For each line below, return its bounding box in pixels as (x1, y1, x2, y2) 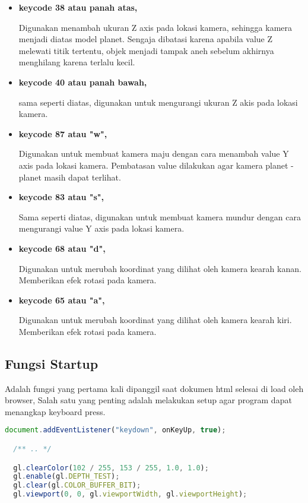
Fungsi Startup (5, 354, 99, 372)
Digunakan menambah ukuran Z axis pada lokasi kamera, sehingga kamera (18, 21, 293, 33)
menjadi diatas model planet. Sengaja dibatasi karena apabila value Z (18, 33, 273, 45)
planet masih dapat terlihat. (18, 170, 121, 183)
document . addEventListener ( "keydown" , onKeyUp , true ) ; (5, 426, 226, 435)
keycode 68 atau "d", (18, 242, 106, 254)
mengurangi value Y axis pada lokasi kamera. (18, 222, 185, 235)
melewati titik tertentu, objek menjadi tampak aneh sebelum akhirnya (18, 44, 274, 56)
